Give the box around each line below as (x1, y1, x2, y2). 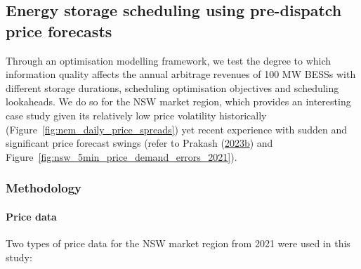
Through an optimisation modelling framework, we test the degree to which (6, 53, 332, 67)
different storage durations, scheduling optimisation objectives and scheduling (6, 80, 339, 95)
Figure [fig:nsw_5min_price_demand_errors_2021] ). (6, 149, 237, 164)
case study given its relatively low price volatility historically (6, 107, 267, 122)
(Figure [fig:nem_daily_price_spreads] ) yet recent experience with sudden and (6, 122, 347, 136)
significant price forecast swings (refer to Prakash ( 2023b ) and (6, 136, 273, 150)
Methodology (6, 179, 82, 197)
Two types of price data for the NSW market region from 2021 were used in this (6, 235, 350, 250)
